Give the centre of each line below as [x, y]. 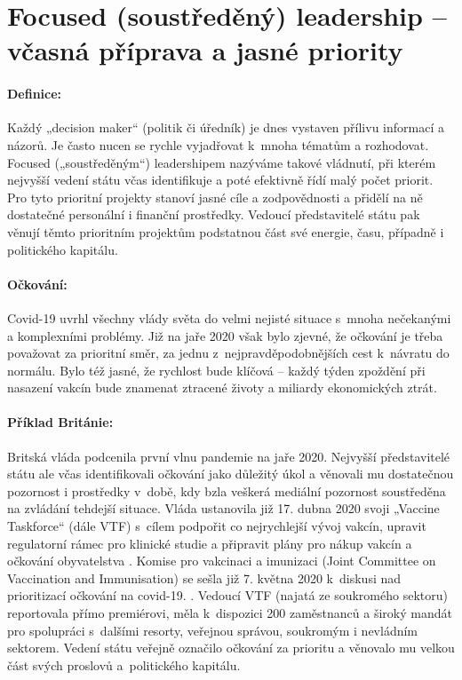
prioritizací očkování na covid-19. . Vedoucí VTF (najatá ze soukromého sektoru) [227, 595]
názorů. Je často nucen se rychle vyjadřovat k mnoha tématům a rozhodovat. [218, 144]
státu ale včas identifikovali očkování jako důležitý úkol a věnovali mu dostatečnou [231, 474]
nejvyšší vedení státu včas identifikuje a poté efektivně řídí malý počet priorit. [220, 180]
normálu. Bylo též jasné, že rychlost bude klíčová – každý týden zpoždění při [216, 370]
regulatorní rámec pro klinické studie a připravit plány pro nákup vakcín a [210, 543]
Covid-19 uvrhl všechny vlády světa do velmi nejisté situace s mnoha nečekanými [229, 317]
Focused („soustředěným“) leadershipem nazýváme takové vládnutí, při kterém [222, 162]
